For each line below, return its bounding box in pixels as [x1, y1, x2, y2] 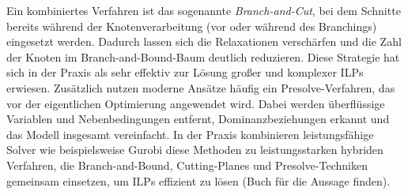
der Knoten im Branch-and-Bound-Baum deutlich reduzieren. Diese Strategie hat [6, 48, 400, 65]
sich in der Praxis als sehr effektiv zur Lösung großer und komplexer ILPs [6, 64, 364, 81]
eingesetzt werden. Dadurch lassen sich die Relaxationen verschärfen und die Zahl [6, 33, 402, 50]
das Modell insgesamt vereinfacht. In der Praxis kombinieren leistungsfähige [6, 126, 374, 142]
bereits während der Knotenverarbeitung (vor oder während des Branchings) [6, 17, 377, 34]
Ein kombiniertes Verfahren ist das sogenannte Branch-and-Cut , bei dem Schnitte [6, 2, 401, 18]
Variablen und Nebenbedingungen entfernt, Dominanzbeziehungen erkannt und [6, 111, 390, 127]
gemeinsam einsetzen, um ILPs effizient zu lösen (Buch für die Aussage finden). [6, 172, 391, 189]
